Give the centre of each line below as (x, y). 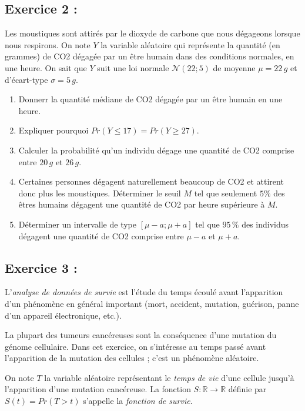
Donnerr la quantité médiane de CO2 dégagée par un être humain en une (150, 99)
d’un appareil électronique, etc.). (63, 315)
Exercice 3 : (41, 267)
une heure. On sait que (46, 67)
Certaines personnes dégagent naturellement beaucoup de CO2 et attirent (151, 181)
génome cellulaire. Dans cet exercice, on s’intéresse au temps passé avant (135, 346)
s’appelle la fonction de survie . (138, 401)
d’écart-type (26, 79)
